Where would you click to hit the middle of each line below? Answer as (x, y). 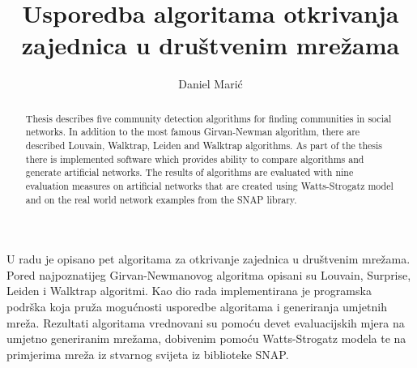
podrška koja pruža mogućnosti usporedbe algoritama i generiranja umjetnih (197, 307)
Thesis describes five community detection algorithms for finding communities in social (208, 118)
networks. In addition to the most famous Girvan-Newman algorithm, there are (193, 132)
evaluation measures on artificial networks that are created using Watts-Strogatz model (209, 185)
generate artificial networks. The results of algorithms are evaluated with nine (189, 172)
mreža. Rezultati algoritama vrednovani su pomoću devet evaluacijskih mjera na (206, 322)
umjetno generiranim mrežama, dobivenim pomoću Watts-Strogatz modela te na (206, 338)
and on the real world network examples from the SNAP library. (161, 199)
